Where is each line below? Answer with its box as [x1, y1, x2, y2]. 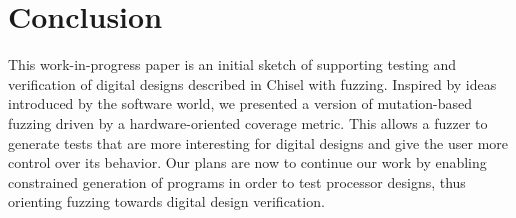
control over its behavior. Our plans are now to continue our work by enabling [8, 152, 487, 173]
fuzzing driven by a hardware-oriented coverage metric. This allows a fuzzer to [8, 112, 488, 133]
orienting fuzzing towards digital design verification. [8, 191, 325, 212]
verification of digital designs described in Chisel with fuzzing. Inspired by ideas [8, 73, 497, 94]
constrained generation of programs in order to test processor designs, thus [8, 171, 466, 192]
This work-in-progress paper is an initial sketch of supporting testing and [8, 54, 456, 75]
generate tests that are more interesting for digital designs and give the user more [8, 132, 509, 153]
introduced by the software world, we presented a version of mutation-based [8, 93, 473, 114]
